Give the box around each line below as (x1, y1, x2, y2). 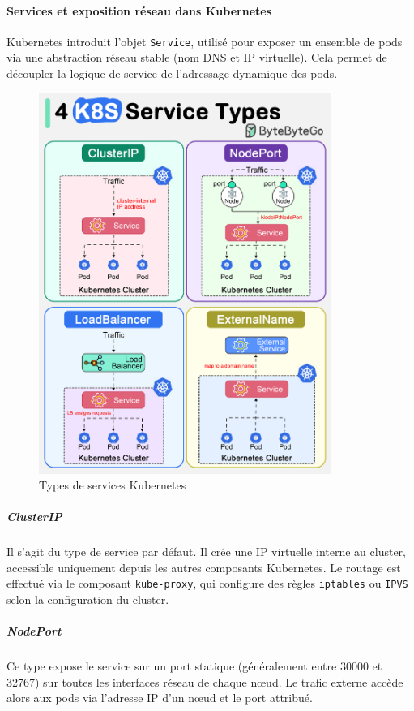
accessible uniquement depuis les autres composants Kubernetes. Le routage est (6, 558, 401, 575)
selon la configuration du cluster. (6, 591, 169, 608)
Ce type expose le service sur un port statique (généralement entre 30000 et (6, 657, 382, 674)
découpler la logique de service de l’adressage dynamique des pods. (6, 65, 338, 82)
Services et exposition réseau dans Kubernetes (6, 2, 271, 19)
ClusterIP (6, 508, 62, 525)
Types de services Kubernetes (39, 476, 186, 493)
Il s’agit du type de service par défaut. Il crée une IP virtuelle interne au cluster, (6, 543, 406, 560)
